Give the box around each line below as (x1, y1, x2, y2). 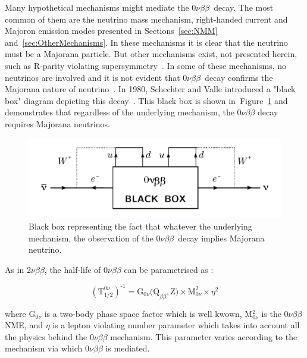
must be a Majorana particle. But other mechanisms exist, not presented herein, (5, 48, 297, 60)
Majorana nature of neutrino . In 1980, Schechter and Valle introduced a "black (5, 83, 296, 95)
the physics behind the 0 (5, 330, 94, 343)
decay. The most (214, 1, 274, 13)
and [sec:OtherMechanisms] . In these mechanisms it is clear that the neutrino (5, 36, 288, 48)
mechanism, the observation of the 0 (29, 231, 161, 244)
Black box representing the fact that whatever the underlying (29, 219, 252, 232)
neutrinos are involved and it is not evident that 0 (5, 71, 187, 83)
